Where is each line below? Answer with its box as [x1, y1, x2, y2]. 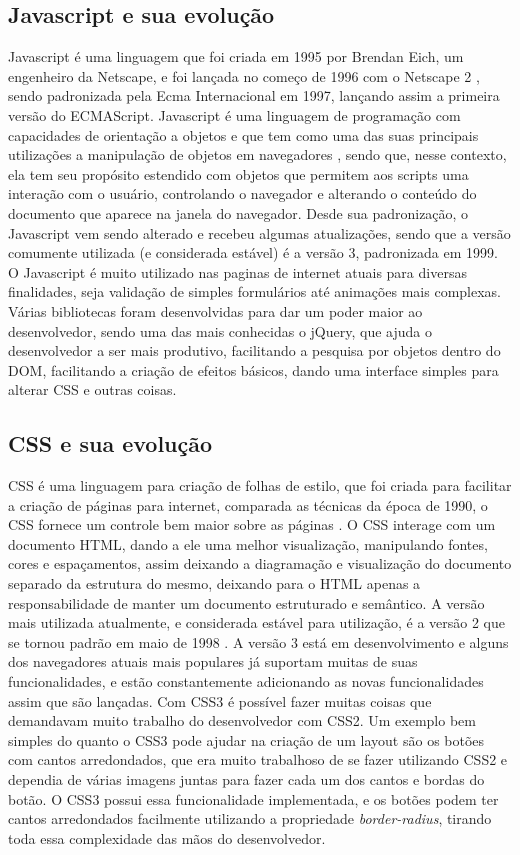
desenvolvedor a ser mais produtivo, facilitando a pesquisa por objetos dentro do [8, 340, 501, 361]
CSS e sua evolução [8, 428, 213, 459]
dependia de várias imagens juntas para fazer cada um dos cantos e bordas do [8, 769, 485, 789]
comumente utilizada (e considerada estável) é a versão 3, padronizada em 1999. [8, 242, 498, 263]
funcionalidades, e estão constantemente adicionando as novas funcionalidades [8, 671, 484, 692]
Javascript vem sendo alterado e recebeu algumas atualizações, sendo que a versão [8, 222, 511, 243]
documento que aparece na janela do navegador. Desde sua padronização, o [8, 202, 469, 223]
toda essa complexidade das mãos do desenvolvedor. [8, 827, 326, 848]
